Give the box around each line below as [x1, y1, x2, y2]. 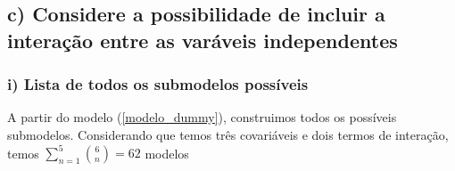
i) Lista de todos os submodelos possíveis [7, 73, 309, 95]
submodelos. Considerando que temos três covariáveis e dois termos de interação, [7, 125, 449, 143]
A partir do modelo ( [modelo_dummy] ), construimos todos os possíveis [7, 108, 397, 126]
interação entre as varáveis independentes [7, 26, 398, 53]
